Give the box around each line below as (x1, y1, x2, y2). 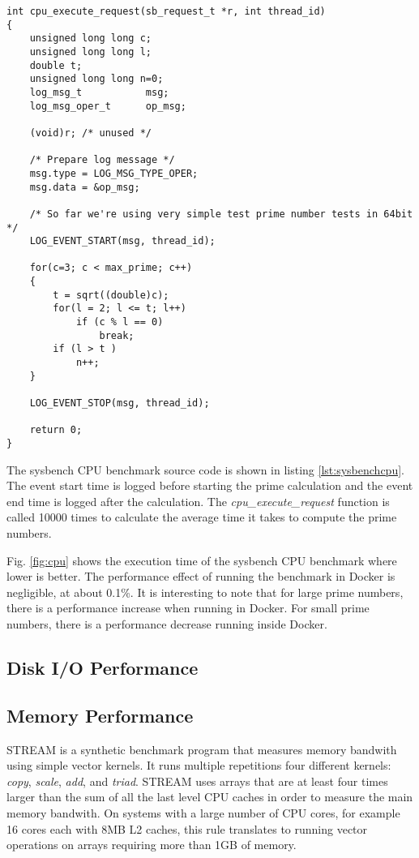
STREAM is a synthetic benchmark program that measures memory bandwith (6, 740, 397, 757)
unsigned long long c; (29, 32, 152, 45)
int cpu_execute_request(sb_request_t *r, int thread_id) (6, 6, 326, 17)
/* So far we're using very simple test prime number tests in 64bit (29, 208, 413, 220)
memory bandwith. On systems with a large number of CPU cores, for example (6, 804, 400, 821)
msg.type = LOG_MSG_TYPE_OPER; (29, 167, 199, 179)
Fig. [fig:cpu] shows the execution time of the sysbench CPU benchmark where (6, 551, 397, 568)
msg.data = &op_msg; (29, 181, 140, 193)
